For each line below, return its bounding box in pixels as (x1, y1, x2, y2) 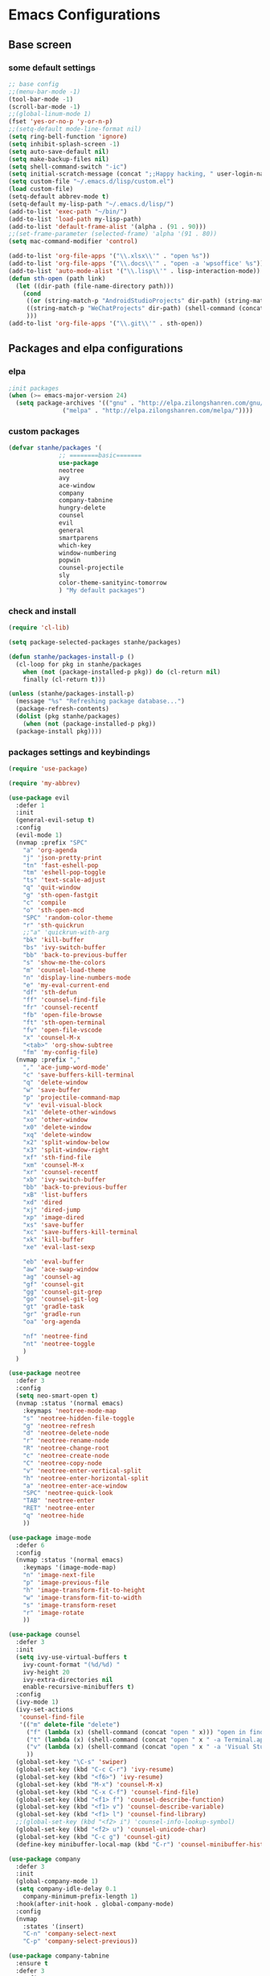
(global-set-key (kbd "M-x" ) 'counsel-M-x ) (15, 1780, 163, 1788)
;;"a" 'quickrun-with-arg (22, 928, 110, 936)
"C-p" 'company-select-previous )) (22, 1937, 138, 1945)
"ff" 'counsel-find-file (22, 996, 106, 1004)
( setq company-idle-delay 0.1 (15, 1885, 117, 1893)
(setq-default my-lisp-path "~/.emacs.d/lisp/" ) (8, 200, 174, 208)
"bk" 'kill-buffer (22, 936, 84, 944)
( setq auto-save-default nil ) (8, 147, 110, 156)
